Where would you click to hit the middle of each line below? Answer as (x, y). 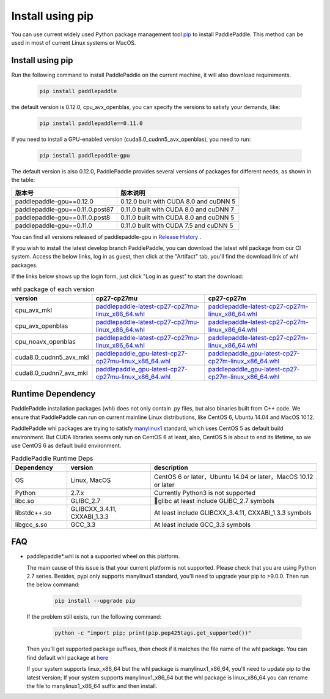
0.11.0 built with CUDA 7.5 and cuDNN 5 (177, 225)
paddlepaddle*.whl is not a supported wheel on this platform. (103, 556)
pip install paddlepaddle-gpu (85, 155)
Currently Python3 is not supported (205, 493)
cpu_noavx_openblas (45, 341)
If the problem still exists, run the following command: (94, 617)
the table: (23, 180)
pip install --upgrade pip (95, 601)
